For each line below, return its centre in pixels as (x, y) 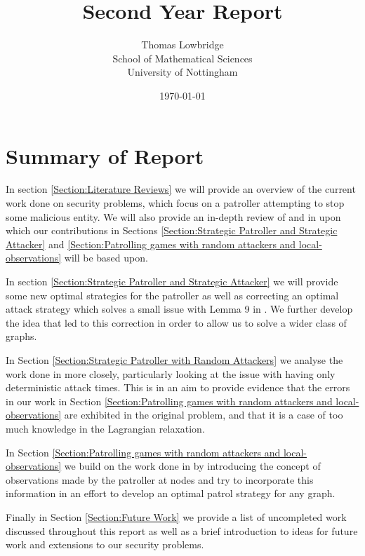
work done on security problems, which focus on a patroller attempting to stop (175, 203)
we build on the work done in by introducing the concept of (192, 466)
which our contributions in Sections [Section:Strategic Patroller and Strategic (172, 230)
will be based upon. (106, 258)
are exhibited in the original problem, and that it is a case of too (204, 415)
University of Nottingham (182, 72)
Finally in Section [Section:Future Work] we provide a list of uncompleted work (176, 516)
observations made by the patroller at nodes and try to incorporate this (160, 479)
